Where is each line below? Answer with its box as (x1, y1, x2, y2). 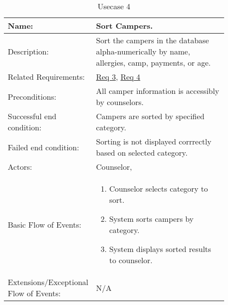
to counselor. (109, 254, 153, 266)
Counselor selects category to (109, 183, 208, 194)
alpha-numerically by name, (96, 46, 190, 57)
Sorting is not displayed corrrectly (96, 136, 212, 147)
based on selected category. (96, 147, 188, 158)
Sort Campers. (96, 20, 153, 31)
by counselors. (96, 96, 144, 108)
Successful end (8, 110, 57, 122)
